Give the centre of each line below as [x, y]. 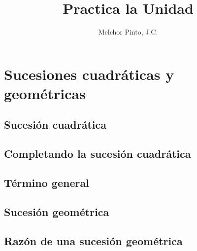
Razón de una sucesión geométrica [93, 240]
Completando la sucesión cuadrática [98, 154]
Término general [47, 183]
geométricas [45, 93]
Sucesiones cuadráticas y [89, 74]
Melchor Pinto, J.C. [128, 32]
